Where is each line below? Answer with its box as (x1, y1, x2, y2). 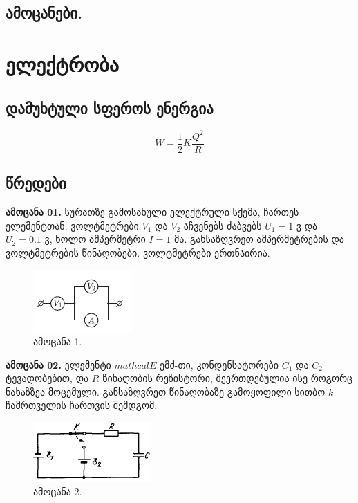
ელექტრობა (6, 49, 119, 77)
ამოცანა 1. (33, 334, 82, 349)
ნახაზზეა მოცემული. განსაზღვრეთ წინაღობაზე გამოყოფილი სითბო (6, 384, 326, 399)
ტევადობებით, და (6, 371, 89, 385)
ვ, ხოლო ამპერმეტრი (44, 232, 146, 246)
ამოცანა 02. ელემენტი (6, 357, 111, 372)
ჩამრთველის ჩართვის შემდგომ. (6, 398, 158, 412)
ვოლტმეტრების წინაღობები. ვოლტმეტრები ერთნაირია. (6, 245, 270, 259)
